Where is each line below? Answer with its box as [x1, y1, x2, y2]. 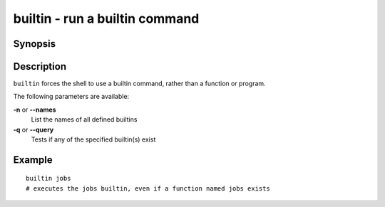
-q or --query [13, 125, 54, 134]
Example [13, 154, 53, 166]
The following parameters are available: [13, 92, 130, 101]
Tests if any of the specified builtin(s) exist [31, 135, 156, 144]
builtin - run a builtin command [13, 11, 200, 26]
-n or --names [13, 105, 56, 114]
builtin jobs [26, 174, 71, 183]
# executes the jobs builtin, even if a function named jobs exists [26, 184, 270, 192]
